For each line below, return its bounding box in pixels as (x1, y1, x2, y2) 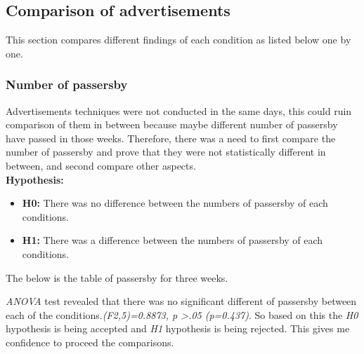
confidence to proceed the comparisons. (6, 334, 174, 349)
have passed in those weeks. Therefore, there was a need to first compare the (6, 130, 336, 145)
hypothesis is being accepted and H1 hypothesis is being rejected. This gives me (6, 321, 350, 336)
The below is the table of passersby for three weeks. (6, 270, 228, 285)
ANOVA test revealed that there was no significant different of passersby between (6, 294, 357, 308)
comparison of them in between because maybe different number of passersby (6, 117, 338, 132)
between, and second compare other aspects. (6, 158, 196, 172)
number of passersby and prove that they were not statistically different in (6, 144, 326, 159)
